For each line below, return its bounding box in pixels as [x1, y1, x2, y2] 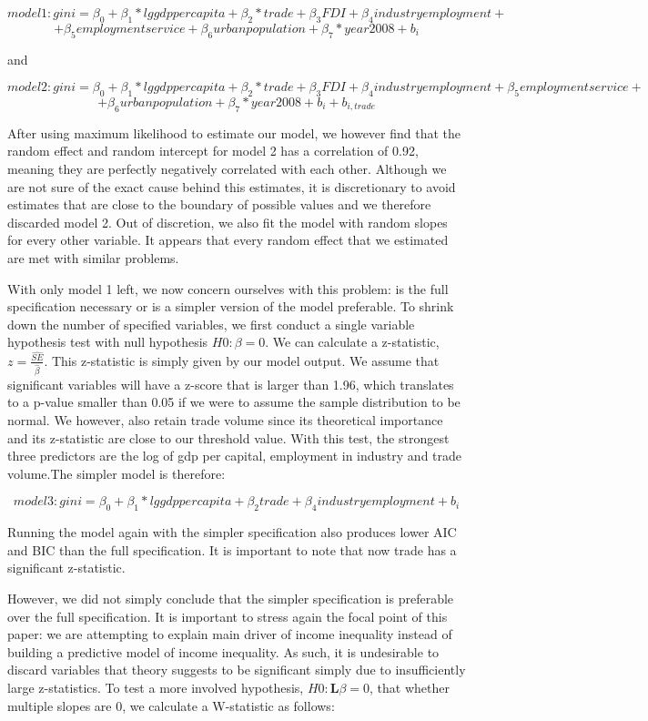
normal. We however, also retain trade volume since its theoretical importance [7, 411, 443, 430]
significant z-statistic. [7, 558, 126, 577]
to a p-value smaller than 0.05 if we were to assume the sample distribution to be [7, 392, 461, 411]
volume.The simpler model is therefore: [7, 463, 226, 482]
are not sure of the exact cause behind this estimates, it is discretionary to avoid [7, 177, 456, 196]
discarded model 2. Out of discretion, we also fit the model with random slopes [7, 212, 448, 231]
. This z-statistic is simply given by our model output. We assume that [44, 350, 440, 370]
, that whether [370, 677, 450, 696]
